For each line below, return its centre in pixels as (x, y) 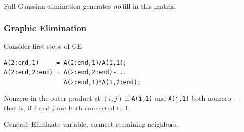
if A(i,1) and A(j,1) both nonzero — (183, 98)
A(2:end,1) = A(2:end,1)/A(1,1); (65, 63)
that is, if (18, 107)
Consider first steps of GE (43, 46)
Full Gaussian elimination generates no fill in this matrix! (90, 6)
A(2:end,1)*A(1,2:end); (102, 82)
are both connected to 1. (94, 107)
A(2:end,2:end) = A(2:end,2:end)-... (65, 72)
